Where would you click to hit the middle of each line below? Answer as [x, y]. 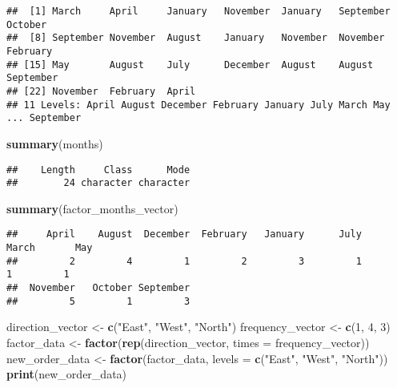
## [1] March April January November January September [198, 11]
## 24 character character [98, 183]
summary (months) [55, 143]
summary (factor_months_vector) [92, 208]
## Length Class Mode [98, 170]
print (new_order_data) [67, 374]
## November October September [98, 288]
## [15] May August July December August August [190, 65]
